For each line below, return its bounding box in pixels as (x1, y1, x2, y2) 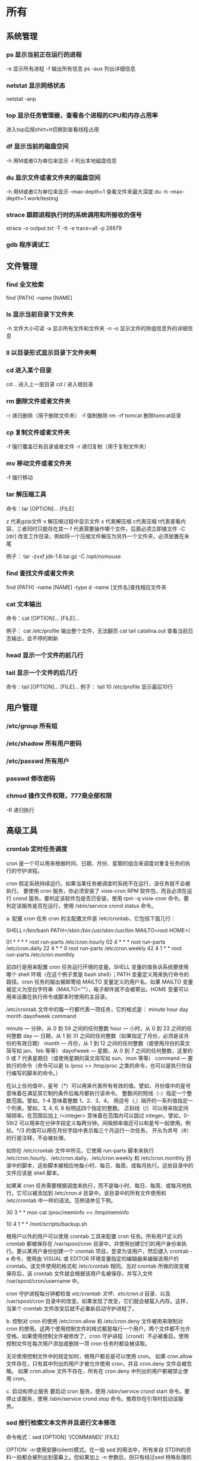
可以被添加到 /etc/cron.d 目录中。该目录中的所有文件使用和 (21, 1189, 166, 1196)
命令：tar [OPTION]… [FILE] (6, 505, 74, 512)
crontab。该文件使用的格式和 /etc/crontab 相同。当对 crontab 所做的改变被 (6, 1262, 189, 1270)
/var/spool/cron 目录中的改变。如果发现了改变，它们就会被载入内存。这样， (6, 1297, 191, 1304)
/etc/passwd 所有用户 (6, 756, 70, 765)
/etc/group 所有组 (6, 722, 58, 730)
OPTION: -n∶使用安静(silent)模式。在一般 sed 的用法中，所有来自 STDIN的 (6, 1446, 187, 1453)
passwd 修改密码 (6, 774, 55, 783)
